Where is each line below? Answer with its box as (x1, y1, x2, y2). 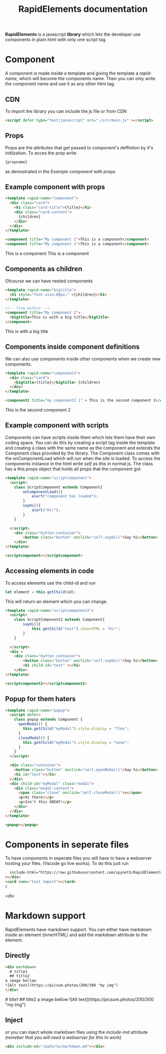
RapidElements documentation (18, 3, 148, 15)
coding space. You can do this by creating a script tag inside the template (5, 439, 155, 446)
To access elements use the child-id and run (5, 580, 96, 586)
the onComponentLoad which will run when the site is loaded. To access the (5, 455, 161, 461)
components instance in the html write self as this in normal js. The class (5, 460, 153, 466)
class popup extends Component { (14, 717, 83, 722)
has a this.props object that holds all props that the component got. (5, 466, 142, 472)
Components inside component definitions (5, 343, 140, 351)
